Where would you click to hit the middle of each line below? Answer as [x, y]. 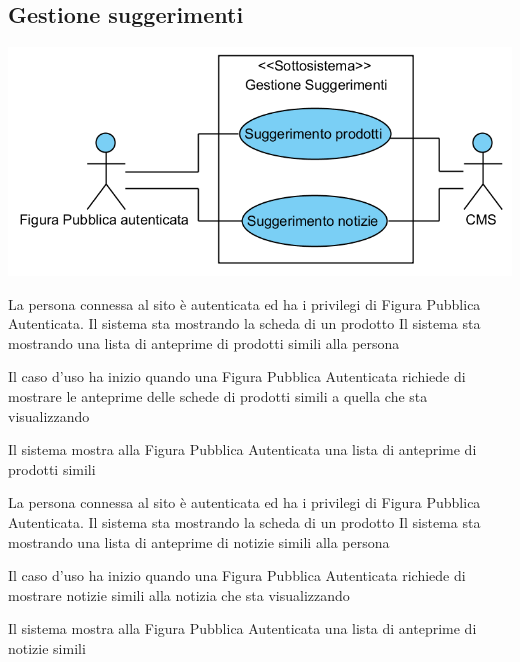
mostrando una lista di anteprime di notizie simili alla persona [199, 541]
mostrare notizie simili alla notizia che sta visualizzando [179, 594]
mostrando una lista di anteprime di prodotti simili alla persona [204, 342]
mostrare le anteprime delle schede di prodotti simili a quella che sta [218, 395]
